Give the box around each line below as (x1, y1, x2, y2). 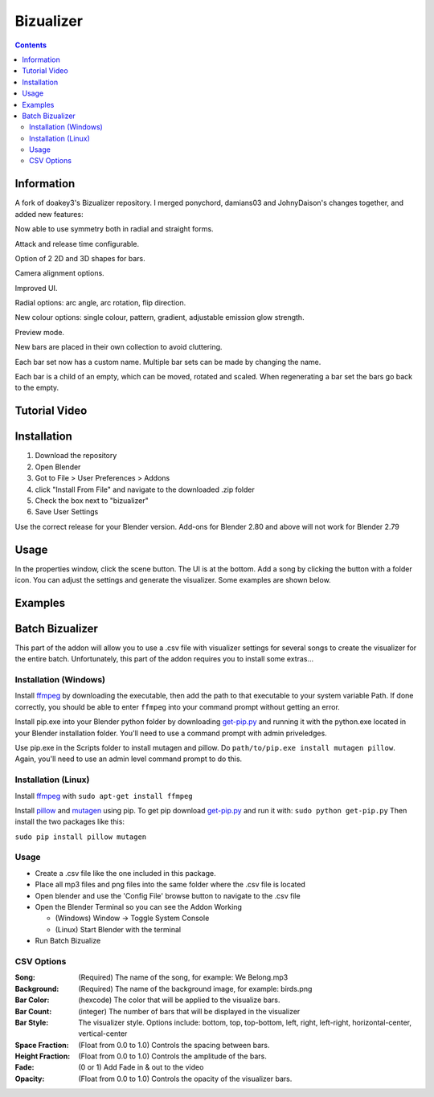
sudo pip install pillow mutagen (14, 832, 147, 841)
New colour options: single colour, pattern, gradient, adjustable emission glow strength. (14, 313, 305, 322)
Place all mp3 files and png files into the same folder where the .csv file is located (35, 880, 305, 890)
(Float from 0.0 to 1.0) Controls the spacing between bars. (78, 1040, 270, 1050)
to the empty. (14, 383, 59, 393)
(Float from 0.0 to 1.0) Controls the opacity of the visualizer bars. (78, 1074, 293, 1083)
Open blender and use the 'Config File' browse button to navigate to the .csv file (35, 890, 301, 900)
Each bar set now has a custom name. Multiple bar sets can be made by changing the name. (14, 357, 321, 366)
